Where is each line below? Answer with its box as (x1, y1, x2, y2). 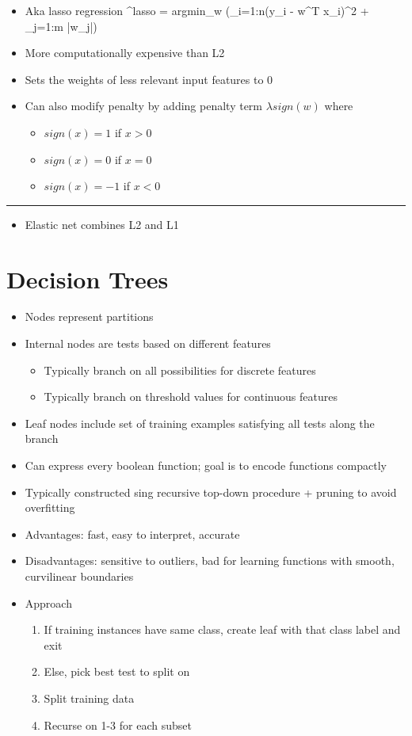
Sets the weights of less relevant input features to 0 (25, 71, 273, 87)
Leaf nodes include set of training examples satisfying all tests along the (25, 414, 375, 431)
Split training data (44, 689, 135, 706)
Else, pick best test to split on (44, 663, 190, 680)
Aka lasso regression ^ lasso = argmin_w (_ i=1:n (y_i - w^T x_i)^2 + (25, 2, 369, 18)
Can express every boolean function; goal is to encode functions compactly (25, 457, 387, 474)
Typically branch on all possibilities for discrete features (44, 361, 316, 378)
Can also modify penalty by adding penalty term (25, 97, 263, 114)
